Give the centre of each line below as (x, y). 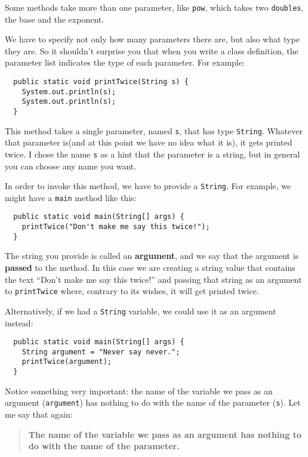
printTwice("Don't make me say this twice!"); (116, 227)
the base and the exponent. (55, 19)
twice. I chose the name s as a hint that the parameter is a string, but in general (153, 154)
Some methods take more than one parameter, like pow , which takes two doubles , (154, 7)
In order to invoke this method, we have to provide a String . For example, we (148, 186)
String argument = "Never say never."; (101, 352)
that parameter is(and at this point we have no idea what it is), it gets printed (149, 142)
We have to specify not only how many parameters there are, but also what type (152, 39)
